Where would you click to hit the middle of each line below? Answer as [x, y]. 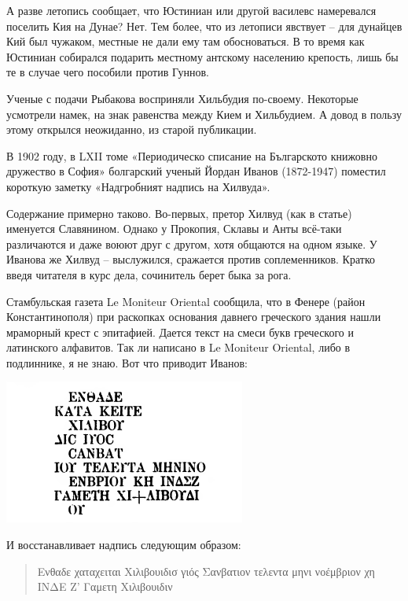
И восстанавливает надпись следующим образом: [124, 545]
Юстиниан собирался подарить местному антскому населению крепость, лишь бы [202, 56]
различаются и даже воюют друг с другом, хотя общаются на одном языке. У [192, 243]
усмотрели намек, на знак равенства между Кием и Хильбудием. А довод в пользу [204, 114]
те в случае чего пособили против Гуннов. [108, 72]
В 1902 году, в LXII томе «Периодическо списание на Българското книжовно [192, 155]
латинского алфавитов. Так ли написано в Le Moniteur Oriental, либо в [178, 347]
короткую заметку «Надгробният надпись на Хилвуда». [138, 186]
